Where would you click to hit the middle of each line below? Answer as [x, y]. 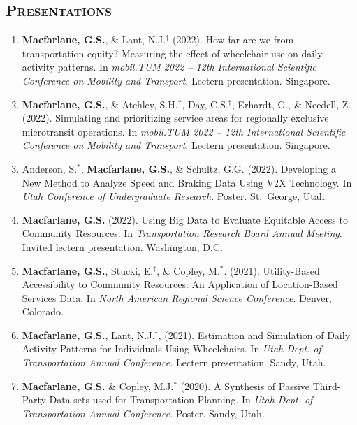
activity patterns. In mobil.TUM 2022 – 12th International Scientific [169, 67]
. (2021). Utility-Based [272, 270]
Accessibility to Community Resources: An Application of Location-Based [180, 284]
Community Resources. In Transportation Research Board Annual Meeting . [182, 233]
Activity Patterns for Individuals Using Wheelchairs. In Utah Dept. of [172, 348]
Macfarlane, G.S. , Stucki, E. [88, 270]
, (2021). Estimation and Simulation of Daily [254, 334]
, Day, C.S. [205, 104]
